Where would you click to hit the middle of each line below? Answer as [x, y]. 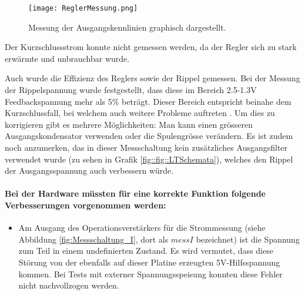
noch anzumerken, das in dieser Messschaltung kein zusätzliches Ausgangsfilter [146, 147]
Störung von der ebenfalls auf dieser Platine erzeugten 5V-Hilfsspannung [149, 262]
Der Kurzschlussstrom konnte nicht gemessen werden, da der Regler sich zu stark [151, 47]
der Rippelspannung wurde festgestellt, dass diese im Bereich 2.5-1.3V [131, 90]
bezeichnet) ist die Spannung [248, 239]
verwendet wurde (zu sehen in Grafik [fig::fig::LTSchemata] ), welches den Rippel [149, 159]
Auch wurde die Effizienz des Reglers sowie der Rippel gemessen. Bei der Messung [152, 78]
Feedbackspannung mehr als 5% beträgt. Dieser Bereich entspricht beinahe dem [148, 101]
